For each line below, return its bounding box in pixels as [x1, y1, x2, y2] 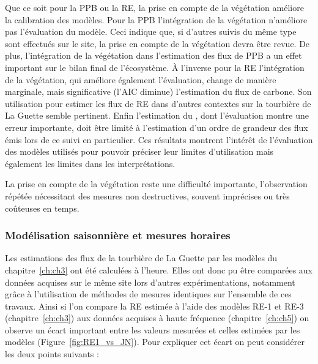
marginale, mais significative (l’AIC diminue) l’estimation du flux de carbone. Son [5, 85, 312, 98]
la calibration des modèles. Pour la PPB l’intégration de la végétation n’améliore [5, 13, 308, 26]
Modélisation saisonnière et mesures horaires [5, 228, 231, 243]
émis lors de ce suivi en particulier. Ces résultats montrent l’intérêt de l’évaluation [5, 133, 313, 146]
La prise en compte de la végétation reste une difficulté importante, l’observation [5, 177, 308, 190]
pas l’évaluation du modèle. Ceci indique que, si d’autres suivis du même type [5, 25, 297, 38]
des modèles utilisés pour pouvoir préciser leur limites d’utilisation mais [5, 145, 274, 158]
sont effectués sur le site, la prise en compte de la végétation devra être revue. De [5, 37, 310, 50]
